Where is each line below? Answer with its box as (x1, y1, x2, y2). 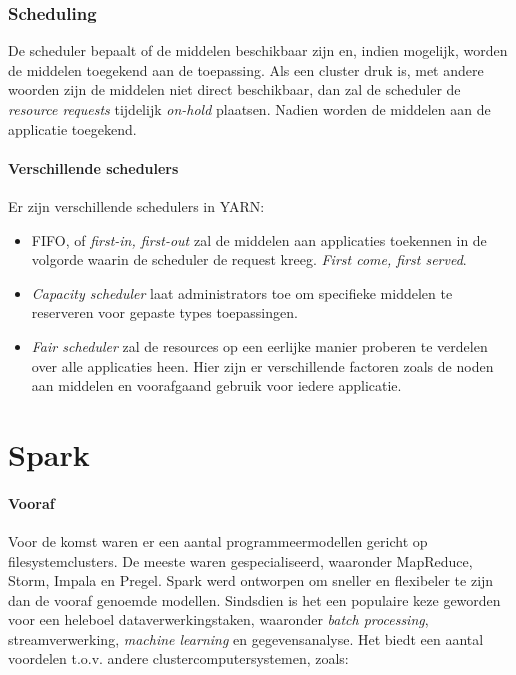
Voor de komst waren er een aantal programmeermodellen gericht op (8, 530, 428, 551)
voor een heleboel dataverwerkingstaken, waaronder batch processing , (8, 609, 429, 630)
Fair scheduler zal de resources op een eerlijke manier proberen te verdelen (31, 335, 488, 356)
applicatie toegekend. (8, 118, 137, 139)
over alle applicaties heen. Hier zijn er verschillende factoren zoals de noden (31, 355, 494, 376)
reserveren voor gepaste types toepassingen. (31, 302, 298, 323)
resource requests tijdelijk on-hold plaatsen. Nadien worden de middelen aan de (8, 99, 491, 119)
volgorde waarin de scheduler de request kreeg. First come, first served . (31, 249, 467, 270)
